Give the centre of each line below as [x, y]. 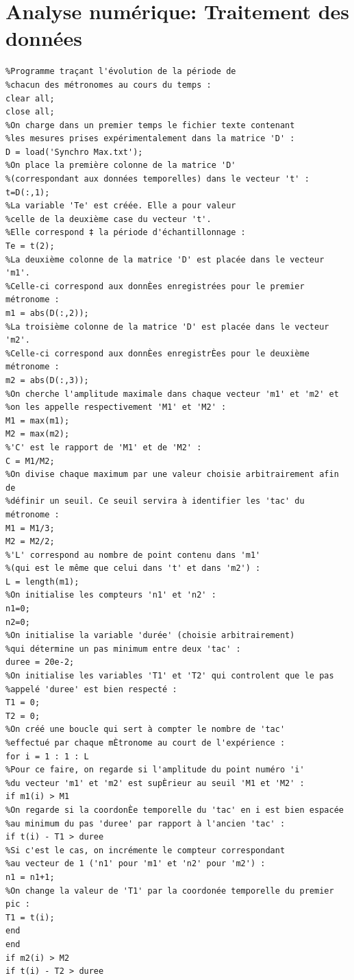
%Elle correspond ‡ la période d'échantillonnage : [126, 233]
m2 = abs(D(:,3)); [47, 380]
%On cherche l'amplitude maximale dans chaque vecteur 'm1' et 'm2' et [172, 394]
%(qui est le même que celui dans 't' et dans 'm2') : [133, 568]
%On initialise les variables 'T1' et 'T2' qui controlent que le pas [170, 676]
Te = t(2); [30, 246]
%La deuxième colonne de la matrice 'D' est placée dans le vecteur [165, 259]
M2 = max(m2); [38, 434]
